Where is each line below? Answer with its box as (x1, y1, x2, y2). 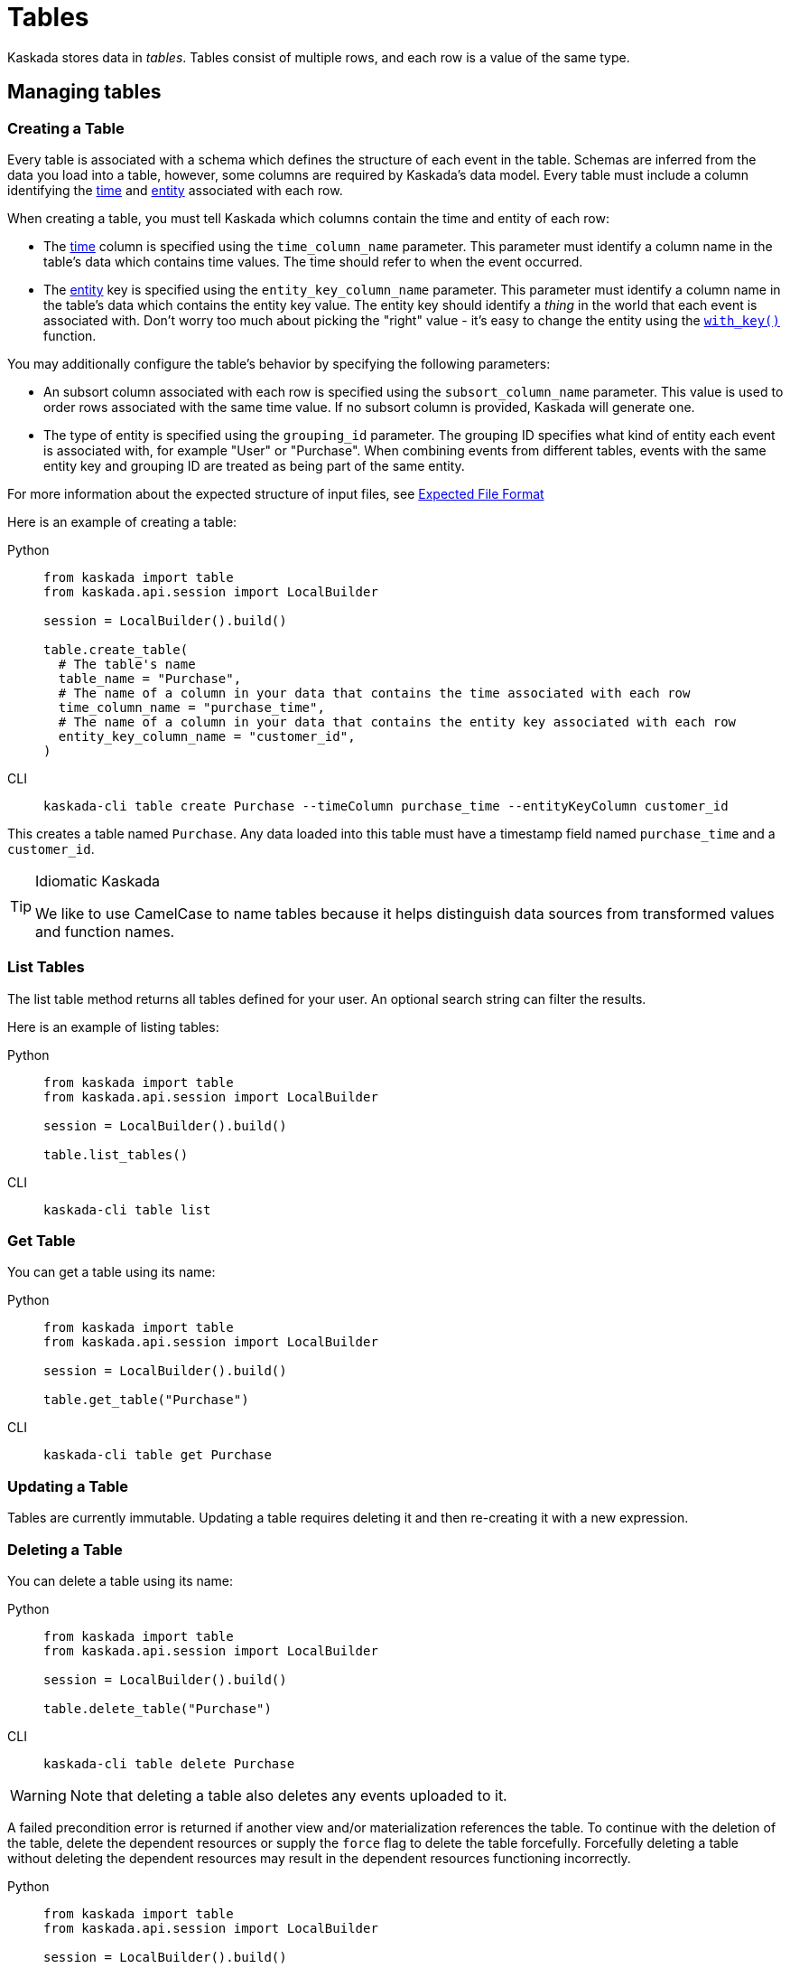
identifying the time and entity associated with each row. (7, 182, 343, 198)
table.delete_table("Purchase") (43, 1701, 272, 1716)
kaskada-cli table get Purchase (43, 1448, 272, 1463)
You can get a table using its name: (7, 1264, 216, 1280)
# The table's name (58, 656, 196, 671)
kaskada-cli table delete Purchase (43, 1756, 295, 1771)
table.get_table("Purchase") (43, 1392, 249, 1408)
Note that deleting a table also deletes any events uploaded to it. (70, 1785, 507, 1804)
